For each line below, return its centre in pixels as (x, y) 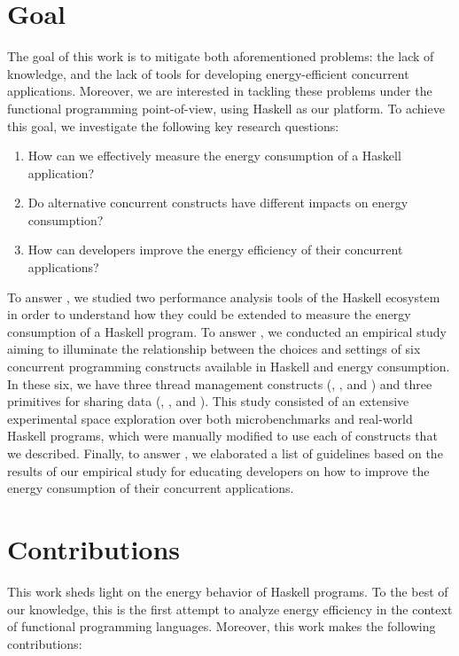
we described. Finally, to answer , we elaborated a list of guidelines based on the (225, 453)
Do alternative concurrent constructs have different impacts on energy (218, 203)
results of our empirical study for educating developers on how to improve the (218, 470)
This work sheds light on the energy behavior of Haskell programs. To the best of (228, 591)
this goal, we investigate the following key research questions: (173, 125)
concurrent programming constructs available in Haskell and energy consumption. (229, 367)
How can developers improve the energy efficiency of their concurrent (215, 250)
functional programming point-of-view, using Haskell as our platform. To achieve (226, 108)
